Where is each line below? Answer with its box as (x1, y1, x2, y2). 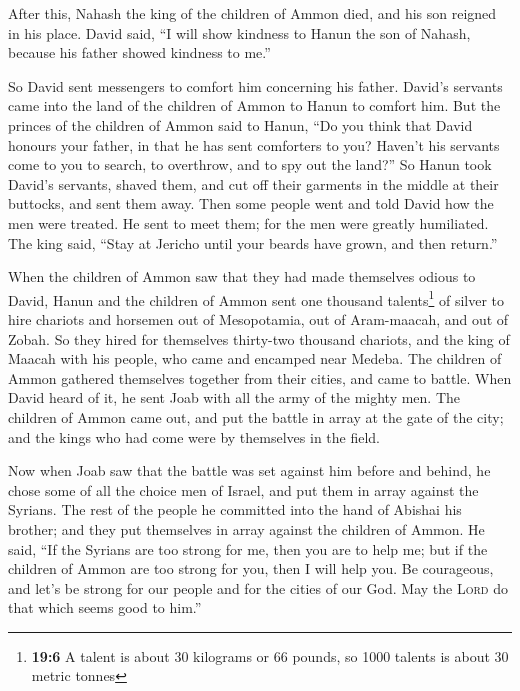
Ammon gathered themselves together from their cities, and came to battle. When (8, 367, 512, 388)
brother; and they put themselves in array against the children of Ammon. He (8, 518, 485, 539)
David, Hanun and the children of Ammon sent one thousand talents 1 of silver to (8, 286, 505, 310)
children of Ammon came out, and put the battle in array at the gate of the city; (8, 406, 504, 427)
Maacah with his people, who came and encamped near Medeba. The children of (8, 348, 502, 369)
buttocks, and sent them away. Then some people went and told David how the (8, 193, 494, 214)
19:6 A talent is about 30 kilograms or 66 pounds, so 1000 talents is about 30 (31, 645, 509, 666)
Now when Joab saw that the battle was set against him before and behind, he (8, 460, 491, 481)
